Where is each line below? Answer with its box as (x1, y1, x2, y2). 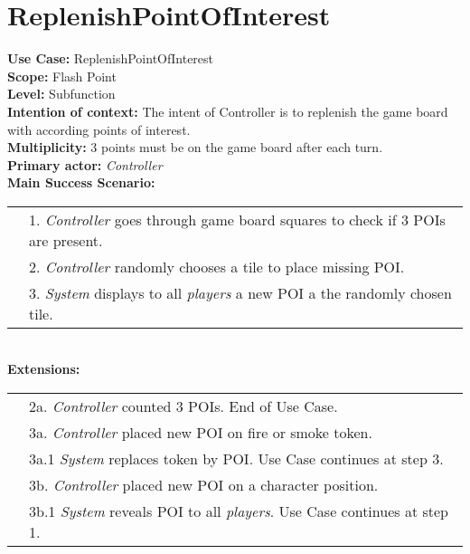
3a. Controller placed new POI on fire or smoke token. (29, 422, 372, 444)
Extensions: (7, 359, 80, 378)
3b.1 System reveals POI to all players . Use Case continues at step (29, 501, 448, 522)
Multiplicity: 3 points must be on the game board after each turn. (7, 138, 383, 157)
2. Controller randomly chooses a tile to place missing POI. (29, 255, 405, 277)
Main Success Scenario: (7, 173, 155, 192)
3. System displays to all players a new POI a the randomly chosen (29, 282, 452, 303)
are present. (29, 229, 103, 251)
